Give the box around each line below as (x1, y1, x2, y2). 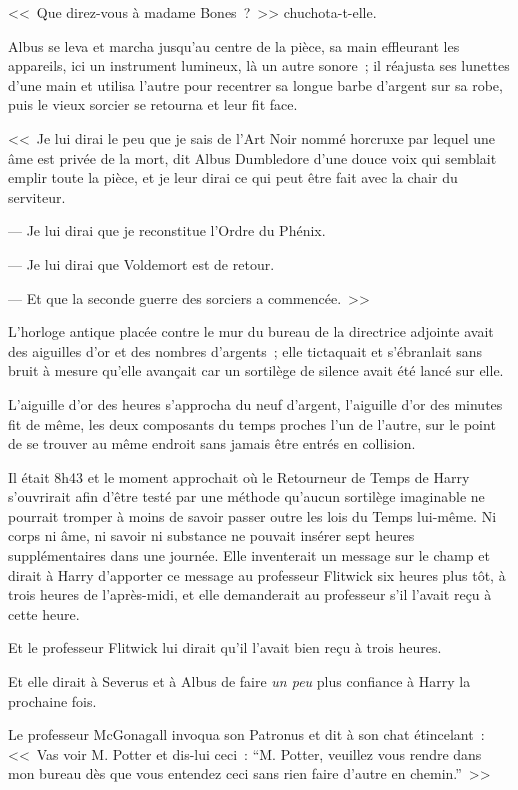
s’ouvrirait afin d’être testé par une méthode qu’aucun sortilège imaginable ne (8, 486, 485, 507)
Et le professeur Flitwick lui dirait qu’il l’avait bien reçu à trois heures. (8, 637, 442, 658)
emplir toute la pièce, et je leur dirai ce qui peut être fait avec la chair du (8, 167, 458, 188)
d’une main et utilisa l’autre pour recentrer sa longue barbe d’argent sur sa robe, (8, 74, 503, 95)
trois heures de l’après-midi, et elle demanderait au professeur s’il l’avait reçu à (8, 584, 492, 605)
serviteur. (8, 186, 66, 207)
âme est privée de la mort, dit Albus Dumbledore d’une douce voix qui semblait (8, 147, 497, 168)
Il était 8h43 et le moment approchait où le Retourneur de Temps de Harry (8, 466, 470, 487)
